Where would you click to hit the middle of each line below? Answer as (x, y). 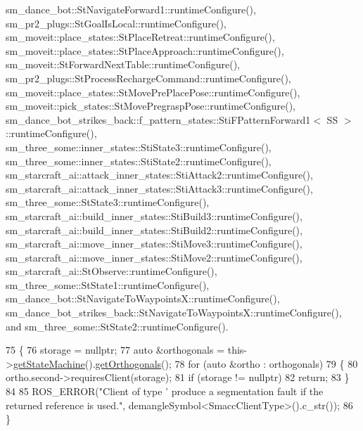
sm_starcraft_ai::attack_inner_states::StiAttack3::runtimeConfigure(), (159, 188)
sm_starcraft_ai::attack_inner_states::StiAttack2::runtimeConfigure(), (159, 175)
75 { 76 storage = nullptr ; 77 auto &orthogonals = (115, 350)
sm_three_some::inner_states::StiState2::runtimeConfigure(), (139, 161)
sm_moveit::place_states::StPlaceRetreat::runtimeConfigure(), (140, 37)
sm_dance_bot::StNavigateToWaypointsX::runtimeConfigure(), (143, 298)
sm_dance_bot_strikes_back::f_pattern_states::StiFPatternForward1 (158, 119)
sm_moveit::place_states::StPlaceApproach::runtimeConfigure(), (145, 50)
